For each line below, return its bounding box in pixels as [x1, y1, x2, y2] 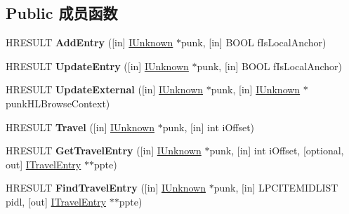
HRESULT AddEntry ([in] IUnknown [6, 35, 173, 50]
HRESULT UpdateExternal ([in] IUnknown [6, 82, 204, 97]
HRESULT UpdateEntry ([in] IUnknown [6, 58, 189, 73]
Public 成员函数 [6, 2, 118, 24]
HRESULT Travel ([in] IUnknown [6, 119, 154, 134]
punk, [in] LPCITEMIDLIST [213, 180, 338, 195]
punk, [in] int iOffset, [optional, [209, 143, 344, 158]
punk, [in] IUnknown [211, 82, 301, 97]
